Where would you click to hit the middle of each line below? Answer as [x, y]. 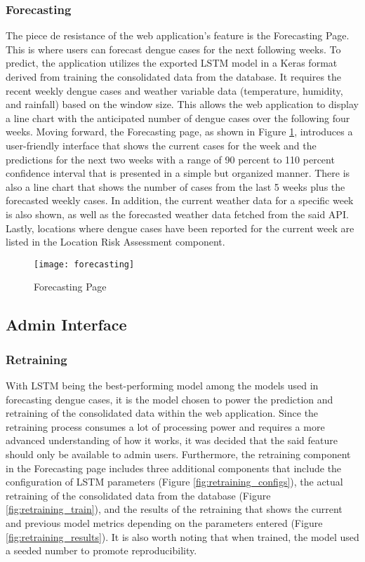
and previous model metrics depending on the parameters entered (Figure [164, 522]
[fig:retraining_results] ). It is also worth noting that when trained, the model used [182, 536]
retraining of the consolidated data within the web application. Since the [162, 413]
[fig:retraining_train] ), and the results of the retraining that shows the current [174, 509]
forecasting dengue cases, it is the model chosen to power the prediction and [170, 399]
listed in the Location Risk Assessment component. [115, 242]
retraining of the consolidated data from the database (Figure [138, 495]
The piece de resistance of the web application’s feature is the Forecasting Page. [178, 35]
